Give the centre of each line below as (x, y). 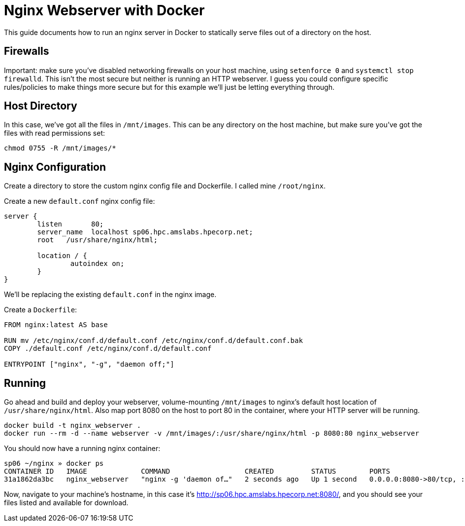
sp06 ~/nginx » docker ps (54, 464)
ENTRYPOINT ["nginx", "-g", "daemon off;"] (89, 364)
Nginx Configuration (55, 167)
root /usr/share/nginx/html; (97, 240)
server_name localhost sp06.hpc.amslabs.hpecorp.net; (145, 232)
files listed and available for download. (66, 503)
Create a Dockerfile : (41, 310)
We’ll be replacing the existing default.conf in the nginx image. (110, 295)
